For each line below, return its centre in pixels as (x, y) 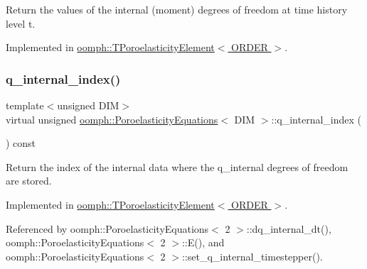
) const (21, 143)
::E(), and (203, 242)
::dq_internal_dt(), (289, 228)
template (25, 105)
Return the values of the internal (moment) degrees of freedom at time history (177, 9)
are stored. (29, 181)
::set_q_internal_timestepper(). (252, 256)
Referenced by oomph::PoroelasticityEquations (107, 228)
